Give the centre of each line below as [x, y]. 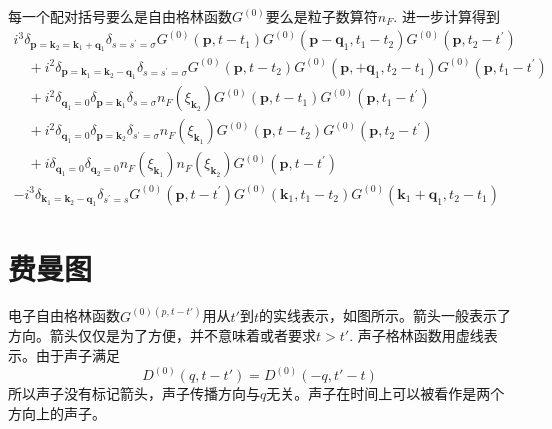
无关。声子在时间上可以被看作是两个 [385, 393]
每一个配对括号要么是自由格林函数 [120, 16]
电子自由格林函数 [64, 315]
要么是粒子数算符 [321, 16]
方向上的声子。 [57, 412]
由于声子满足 [77, 355]
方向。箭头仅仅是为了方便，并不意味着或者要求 [162, 335]
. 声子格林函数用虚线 [416, 335]
